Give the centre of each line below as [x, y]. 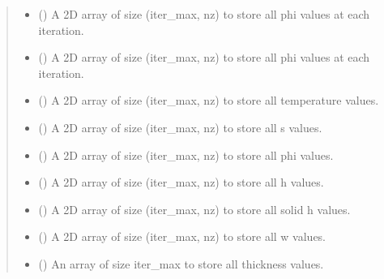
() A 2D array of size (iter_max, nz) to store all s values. [180, 127]
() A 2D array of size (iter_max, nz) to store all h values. [181, 182]
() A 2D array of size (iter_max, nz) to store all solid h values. [194, 209]
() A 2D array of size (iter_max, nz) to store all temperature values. [209, 100]
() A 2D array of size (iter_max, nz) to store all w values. [182, 236]
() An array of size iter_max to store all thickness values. [181, 263]
